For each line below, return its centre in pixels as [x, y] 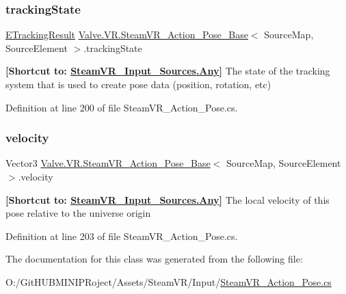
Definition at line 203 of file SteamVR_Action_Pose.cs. [122, 236]
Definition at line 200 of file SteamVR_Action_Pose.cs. [122, 107]
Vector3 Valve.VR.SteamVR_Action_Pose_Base [108, 163]
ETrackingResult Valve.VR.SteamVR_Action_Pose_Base [127, 35]
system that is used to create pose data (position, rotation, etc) [138, 84]
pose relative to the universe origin [78, 213]
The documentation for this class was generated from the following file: [154, 259]
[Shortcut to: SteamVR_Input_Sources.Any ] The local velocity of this [168, 199]
